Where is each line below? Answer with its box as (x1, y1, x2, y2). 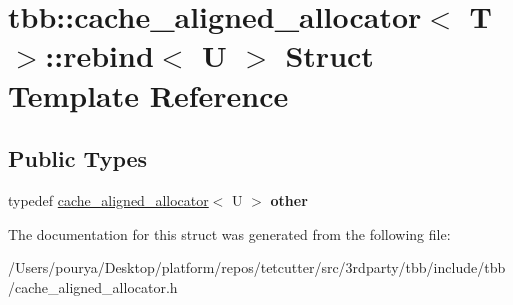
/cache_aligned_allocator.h (8, 276, 178, 297)
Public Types (8, 143, 148, 174)
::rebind (45, 35, 154, 76)
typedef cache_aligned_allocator (8, 189, 209, 210)
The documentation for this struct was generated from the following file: (8, 223, 451, 244)
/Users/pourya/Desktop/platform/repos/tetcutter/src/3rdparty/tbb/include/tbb (8, 257, 506, 278)
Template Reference (8, 74, 289, 115)
